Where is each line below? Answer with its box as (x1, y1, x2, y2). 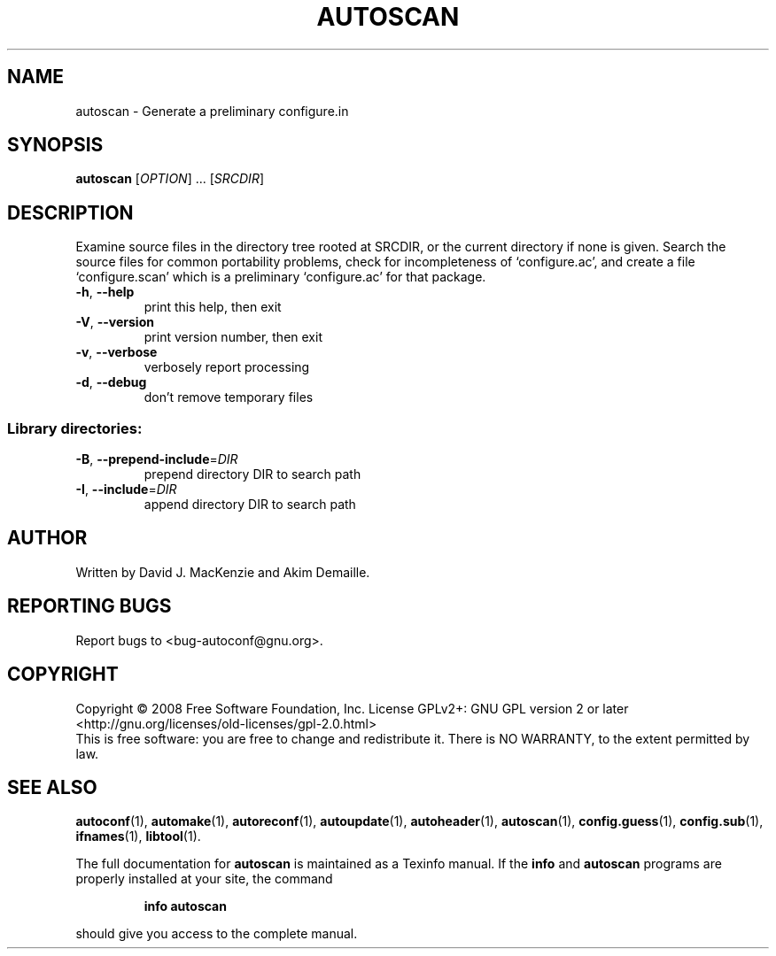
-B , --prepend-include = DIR (75, 451, 238, 467)
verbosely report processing (144, 359, 310, 375)
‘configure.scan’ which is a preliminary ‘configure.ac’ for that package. (75, 269, 486, 285)
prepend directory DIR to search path (144, 466, 361, 482)
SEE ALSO (7, 775, 97, 798)
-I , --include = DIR (75, 482, 177, 497)
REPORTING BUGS (7, 595, 172, 618)
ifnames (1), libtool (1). (75, 829, 201, 844)
